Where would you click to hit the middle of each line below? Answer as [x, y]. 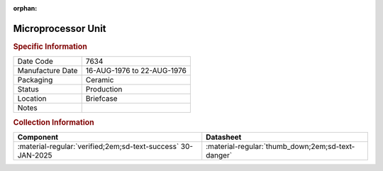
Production [104, 89]
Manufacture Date [48, 71]
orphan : [25, 8]
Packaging [35, 80]
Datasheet [224, 137]
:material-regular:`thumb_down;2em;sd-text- [281, 146]
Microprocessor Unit [60, 28]
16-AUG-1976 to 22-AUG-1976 [136, 71]
